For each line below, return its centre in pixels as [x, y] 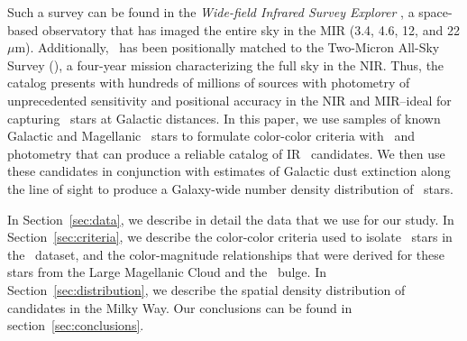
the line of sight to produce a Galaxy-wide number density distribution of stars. [230, 188]
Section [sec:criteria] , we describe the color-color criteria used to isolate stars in [230, 237]
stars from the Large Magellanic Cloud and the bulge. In [167, 272]
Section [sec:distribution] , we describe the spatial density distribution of [206, 289]
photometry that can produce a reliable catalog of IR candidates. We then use [226, 153]
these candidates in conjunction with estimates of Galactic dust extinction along [229, 171]
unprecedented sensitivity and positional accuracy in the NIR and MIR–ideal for [229, 100]
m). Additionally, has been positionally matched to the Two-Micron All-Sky [227, 47]
